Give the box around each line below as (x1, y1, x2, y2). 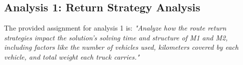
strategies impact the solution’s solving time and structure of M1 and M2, (4, 32, 228, 42)
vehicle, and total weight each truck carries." (4, 51, 140, 62)
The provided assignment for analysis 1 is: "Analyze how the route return (4, 23, 227, 33)
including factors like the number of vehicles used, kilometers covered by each (4, 42, 239, 52)
